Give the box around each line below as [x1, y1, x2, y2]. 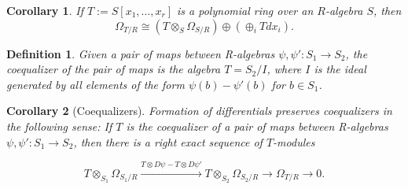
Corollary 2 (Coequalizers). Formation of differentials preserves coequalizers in [6, 102, 392, 119]
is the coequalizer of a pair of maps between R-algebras [126, 117, 388, 134]
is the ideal [314, 61, 366, 77]
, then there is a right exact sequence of [73, 133, 263, 150]
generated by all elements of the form [6, 76, 185, 92]
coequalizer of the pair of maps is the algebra [6, 61, 221, 77]
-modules [273, 133, 315, 150]
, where [266, 61, 302, 77]
